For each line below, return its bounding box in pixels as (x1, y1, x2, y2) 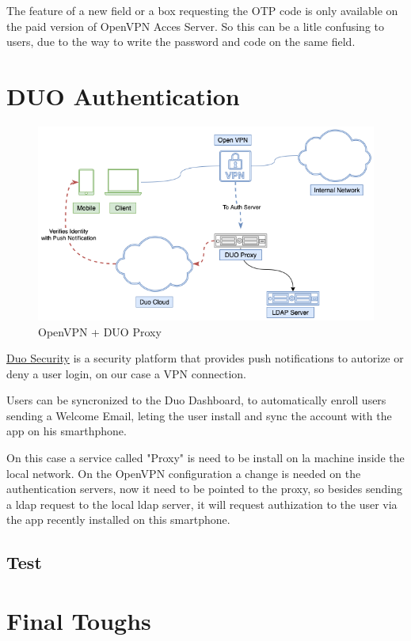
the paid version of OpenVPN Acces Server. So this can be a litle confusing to (6, 17, 385, 34)
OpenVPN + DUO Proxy (38, 323, 162, 339)
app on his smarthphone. (6, 423, 127, 439)
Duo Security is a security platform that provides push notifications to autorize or (6, 350, 404, 366)
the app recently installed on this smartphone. (6, 511, 230, 528)
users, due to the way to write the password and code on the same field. (6, 33, 356, 50)
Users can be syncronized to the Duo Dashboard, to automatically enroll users (6, 392, 386, 408)
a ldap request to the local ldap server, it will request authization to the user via (6, 495, 398, 512)
